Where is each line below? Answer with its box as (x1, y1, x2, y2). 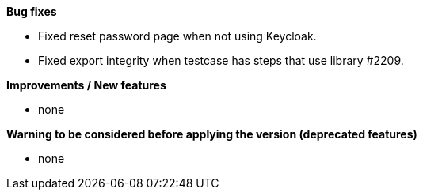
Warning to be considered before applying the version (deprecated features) (6, 127, 417, 141)
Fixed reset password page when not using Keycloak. (38, 29, 317, 43)
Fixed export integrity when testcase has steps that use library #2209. (38, 54, 404, 67)
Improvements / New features (6, 78, 166, 92)
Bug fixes (6, 5, 57, 18)
